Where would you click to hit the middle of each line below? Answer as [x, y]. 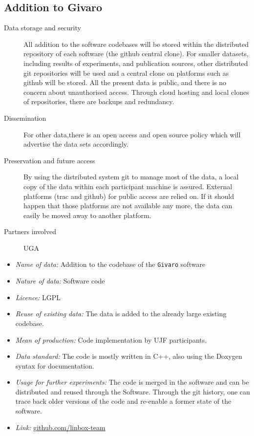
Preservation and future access [50, 160]
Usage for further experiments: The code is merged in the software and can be [132, 382]
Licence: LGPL [38, 297]
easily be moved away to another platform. [87, 215]
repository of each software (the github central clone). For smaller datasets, [136, 54]
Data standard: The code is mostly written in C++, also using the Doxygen [129, 356]
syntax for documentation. [55, 365]
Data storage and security [42, 28]
